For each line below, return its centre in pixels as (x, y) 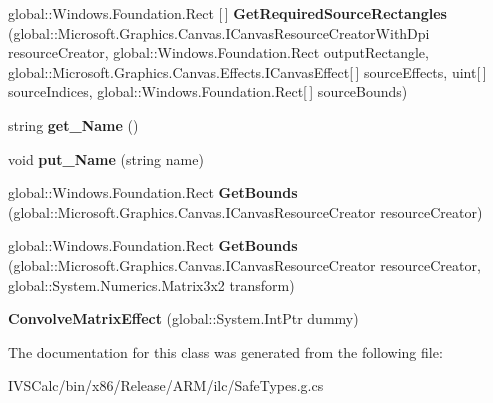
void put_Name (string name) (106, 158)
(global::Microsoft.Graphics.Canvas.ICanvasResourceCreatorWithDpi (219, 32)
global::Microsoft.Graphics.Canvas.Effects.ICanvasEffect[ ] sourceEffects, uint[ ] (247, 71)
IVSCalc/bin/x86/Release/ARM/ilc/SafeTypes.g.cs (166, 385)
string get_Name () (73, 124)
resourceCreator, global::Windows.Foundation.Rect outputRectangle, (218, 52)
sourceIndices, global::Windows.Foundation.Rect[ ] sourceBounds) (208, 91)
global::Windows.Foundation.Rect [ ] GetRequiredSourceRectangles (227, 13)
